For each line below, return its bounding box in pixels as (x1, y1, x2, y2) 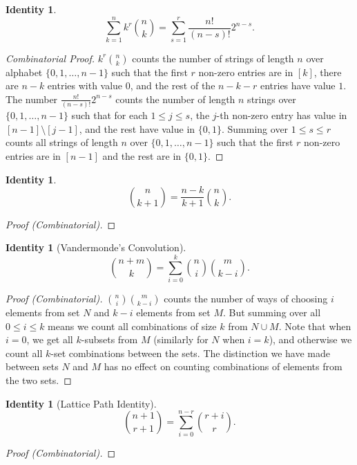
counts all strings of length (6, 135, 118, 149)
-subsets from (81, 332, 138, 347)
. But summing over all (223, 304, 321, 319)
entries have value (260, 78, 336, 93)
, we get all (26, 332, 73, 347)
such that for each (71, 108, 148, 122)
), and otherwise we (269, 332, 352, 347)
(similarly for (153, 332, 209, 347)
